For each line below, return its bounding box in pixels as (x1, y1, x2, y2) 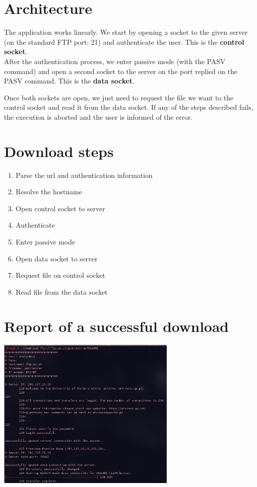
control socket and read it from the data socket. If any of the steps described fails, (4, 102, 254, 112)
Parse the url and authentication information (15, 169, 153, 180)
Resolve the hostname (15, 186, 82, 197)
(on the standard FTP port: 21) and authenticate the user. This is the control (4, 36, 245, 47)
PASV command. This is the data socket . (4, 76, 134, 86)
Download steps (4, 141, 114, 161)
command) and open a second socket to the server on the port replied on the (4, 66, 238, 76)
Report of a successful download (4, 316, 229, 336)
